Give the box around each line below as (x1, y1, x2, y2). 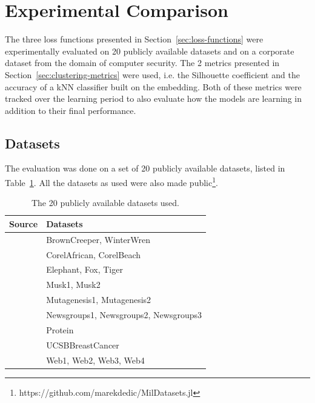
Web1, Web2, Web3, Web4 (46, 353, 145, 366)
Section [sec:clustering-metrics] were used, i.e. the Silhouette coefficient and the (5, 68, 300, 81)
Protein (46, 323, 74, 336)
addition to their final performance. (5, 104, 136, 116)
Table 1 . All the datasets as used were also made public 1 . (5, 175, 218, 188)
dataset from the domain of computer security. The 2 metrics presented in (5, 56, 280, 69)
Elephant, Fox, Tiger (46, 263, 123, 276)
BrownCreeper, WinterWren (46, 233, 151, 245)
